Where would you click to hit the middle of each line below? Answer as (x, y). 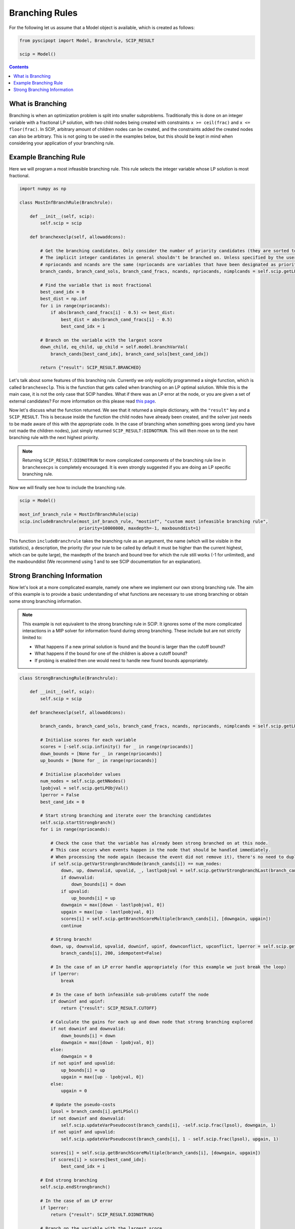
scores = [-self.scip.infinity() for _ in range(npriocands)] (117, 747)
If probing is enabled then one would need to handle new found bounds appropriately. (122, 660)
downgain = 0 (76, 1056)
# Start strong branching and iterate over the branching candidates (126, 816)
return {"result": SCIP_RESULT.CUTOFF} (109, 1008)
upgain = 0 (74, 1091)
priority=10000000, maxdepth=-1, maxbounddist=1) (140, 528)
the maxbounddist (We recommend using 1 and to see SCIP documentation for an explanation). (105, 562)
